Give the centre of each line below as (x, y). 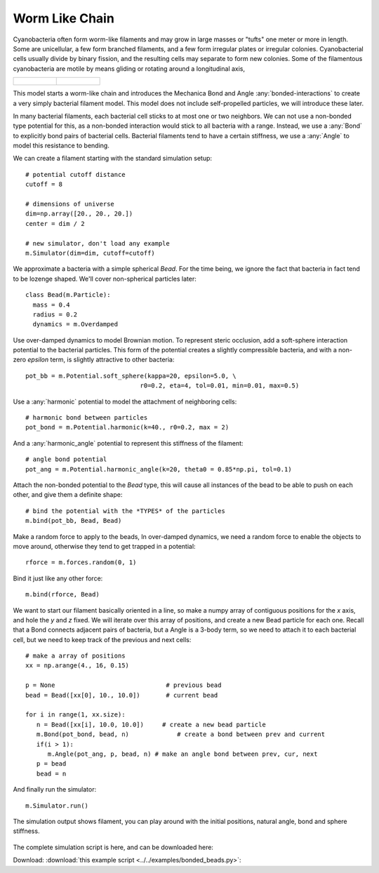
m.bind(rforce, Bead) (62, 594)
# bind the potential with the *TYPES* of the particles (126, 511)
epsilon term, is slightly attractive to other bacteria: (101, 360)
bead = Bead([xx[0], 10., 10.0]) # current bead (122, 695)
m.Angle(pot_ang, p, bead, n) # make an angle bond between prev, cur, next (182, 754)
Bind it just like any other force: (58, 578)
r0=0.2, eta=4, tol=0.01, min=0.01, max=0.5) (220, 386)
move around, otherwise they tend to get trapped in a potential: (104, 546)
